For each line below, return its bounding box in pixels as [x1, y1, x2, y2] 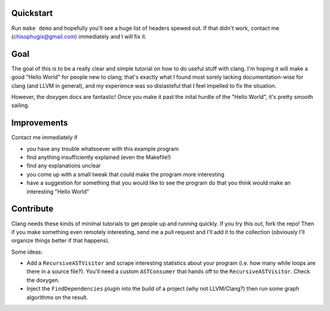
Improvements [11, 118, 68, 128]
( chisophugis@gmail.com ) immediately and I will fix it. [11, 32, 147, 40]
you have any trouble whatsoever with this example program [26, 145, 179, 152]
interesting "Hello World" [26, 188, 90, 195]
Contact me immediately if [11, 134, 78, 141]
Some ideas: [11, 248, 43, 255]
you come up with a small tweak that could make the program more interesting [26, 170, 224, 178]
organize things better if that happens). [11, 237, 110, 244]
